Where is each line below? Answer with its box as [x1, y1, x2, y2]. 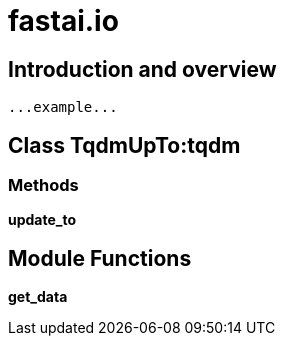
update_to [8, 211, 77, 229]
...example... [8, 99, 118, 116]
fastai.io [8, 4, 119, 38]
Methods [8, 175, 79, 196]
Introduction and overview [8, 56, 277, 82]
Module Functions [8, 245, 192, 271]
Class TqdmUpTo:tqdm [8, 132, 241, 158]
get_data [8, 288, 68, 306]
